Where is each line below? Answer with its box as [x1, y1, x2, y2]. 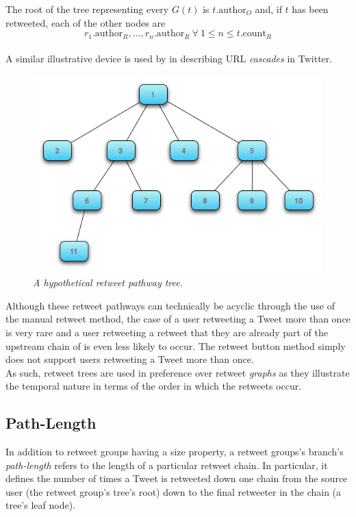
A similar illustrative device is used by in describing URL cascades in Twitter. [5, 51, 333, 66]
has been [292, 2, 329, 16]
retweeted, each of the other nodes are [5, 15, 166, 29]
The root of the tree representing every [5, 2, 169, 16]
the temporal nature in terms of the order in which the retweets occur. [5, 379, 302, 393]
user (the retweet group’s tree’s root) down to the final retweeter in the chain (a [5, 484, 342, 499]
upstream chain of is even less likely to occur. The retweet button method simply [5, 338, 346, 353]
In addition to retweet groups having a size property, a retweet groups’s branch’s [5, 444, 344, 459]
